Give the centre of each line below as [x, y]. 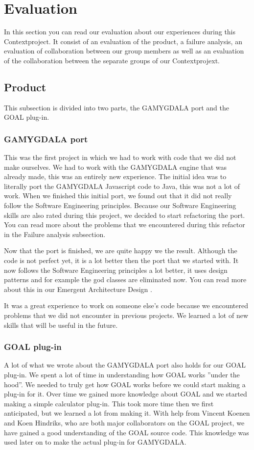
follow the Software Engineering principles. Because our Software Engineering [120, 205]
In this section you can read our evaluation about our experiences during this [120, 32]
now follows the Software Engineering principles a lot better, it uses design [116, 270]
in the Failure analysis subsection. [55, 234]
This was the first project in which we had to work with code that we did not [120, 157]
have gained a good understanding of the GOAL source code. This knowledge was [127, 432]
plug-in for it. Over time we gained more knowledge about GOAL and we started [126, 394]
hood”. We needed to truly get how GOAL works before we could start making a [125, 384]
